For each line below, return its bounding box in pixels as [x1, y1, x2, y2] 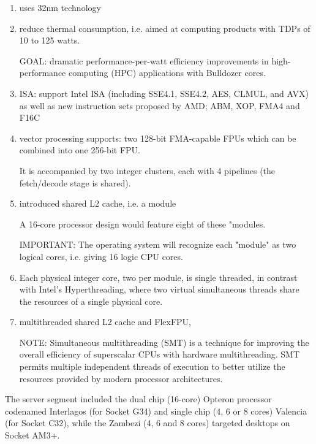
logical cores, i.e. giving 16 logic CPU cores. [19, 250, 183, 262]
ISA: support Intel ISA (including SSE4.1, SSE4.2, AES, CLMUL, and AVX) [19, 86, 309, 99]
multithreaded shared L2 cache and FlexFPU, [19, 315, 191, 328]
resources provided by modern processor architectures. [19, 372, 223, 385]
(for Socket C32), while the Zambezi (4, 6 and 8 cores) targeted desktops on [5, 416, 290, 429]
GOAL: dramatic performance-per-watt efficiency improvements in [19, 54, 269, 67]
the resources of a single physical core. [19, 294, 163, 307]
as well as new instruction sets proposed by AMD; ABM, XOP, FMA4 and [19, 99, 300, 112]
